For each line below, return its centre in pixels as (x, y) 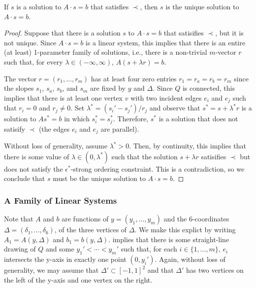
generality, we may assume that (51, 270)
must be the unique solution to (99, 178)
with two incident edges (166, 97)
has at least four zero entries (134, 78)
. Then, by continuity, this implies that (188, 146)
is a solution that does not (198, 119)
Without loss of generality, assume (56, 146)
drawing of (20, 249)
